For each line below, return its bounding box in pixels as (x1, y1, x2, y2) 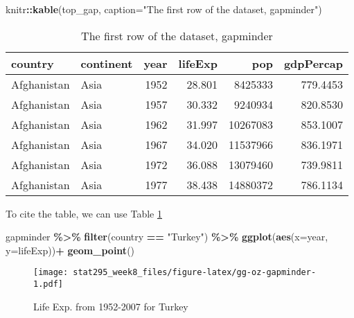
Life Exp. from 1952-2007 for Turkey (33, 299, 188, 313)
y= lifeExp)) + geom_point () (6, 242, 135, 257)
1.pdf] (33, 279, 63, 290)
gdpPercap (283, 55, 343, 71)
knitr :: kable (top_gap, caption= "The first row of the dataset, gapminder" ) (6, 2, 322, 16)
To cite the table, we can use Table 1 (6, 206, 162, 220)
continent (80, 55, 133, 71)
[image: (33, 267, 69, 278)
